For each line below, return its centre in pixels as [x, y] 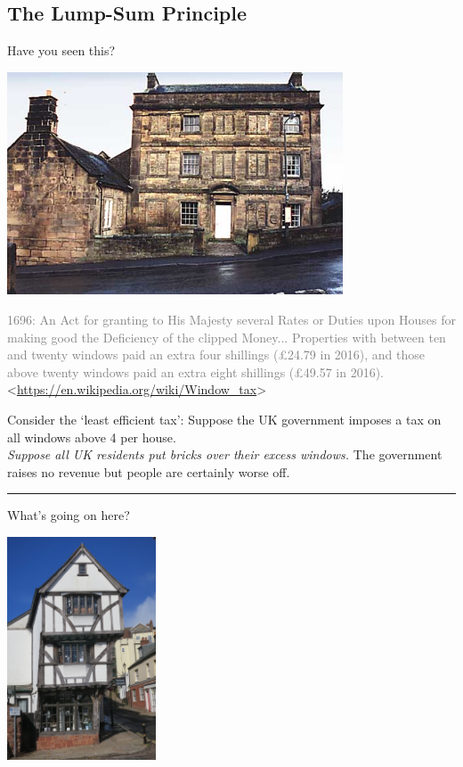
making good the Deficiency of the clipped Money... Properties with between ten [227, 337]
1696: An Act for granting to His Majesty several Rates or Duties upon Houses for [231, 319]
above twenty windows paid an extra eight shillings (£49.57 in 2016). [195, 371]
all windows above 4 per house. [92, 437]
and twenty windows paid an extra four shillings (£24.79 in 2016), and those [216, 355]
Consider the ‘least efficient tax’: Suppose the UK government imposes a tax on [224, 419]
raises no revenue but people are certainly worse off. [149, 471]
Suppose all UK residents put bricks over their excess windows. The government [225, 454]
